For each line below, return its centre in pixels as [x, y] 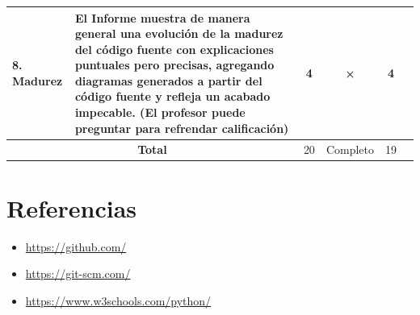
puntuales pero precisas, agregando [174, 65]
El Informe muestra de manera [162, 17]
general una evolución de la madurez [179, 33]
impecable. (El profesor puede [160, 112]
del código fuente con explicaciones [174, 49]
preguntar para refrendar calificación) [182, 128]
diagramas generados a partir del [168, 80]
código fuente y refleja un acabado [172, 96]
